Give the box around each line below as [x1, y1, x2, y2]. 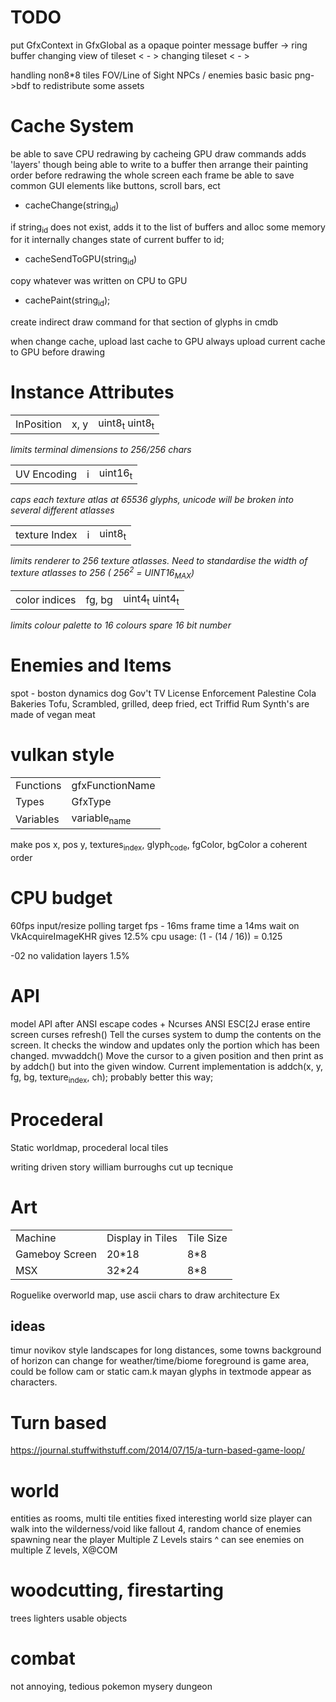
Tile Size [186, 1231, 228, 1245]
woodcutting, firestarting [10, 1579, 224, 1602]
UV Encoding [15, 467, 77, 481]
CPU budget [10, 887, 113, 910]
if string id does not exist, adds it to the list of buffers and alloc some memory [10, 221, 326, 235]
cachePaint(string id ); [24, 294, 111, 309]
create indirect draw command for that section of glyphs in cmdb [10, 316, 279, 328]
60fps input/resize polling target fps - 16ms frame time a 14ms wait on [10, 920, 300, 931]
